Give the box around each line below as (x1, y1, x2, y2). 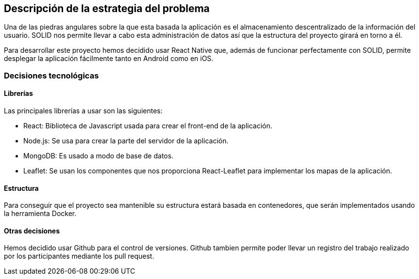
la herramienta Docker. (4, 209, 77, 218)
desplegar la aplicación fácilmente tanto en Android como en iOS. (4, 54, 214, 63)
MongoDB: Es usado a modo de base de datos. (23, 152, 174, 160)
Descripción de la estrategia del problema (4, 2, 210, 15)
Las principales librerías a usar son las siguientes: (4, 107, 163, 115)
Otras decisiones (4, 226, 60, 235)
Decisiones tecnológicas (4, 70, 99, 80)
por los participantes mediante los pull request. (4, 252, 154, 261)
